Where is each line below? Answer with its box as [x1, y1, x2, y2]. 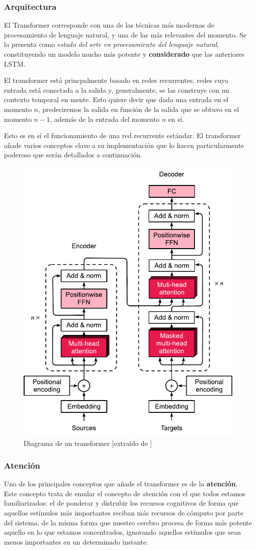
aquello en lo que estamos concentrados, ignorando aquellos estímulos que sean [4, 527, 241, 537]
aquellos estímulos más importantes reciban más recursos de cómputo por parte [4, 507, 244, 517]
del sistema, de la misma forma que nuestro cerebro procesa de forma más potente [4, 517, 252, 527]
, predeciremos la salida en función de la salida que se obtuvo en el [38, 104, 239, 114]
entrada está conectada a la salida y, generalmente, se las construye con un [4, 84, 229, 95]
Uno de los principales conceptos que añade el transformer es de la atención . [4, 478, 238, 489]
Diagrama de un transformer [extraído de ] [24, 438, 152, 448]
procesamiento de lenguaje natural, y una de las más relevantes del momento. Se [4, 29, 247, 39]
